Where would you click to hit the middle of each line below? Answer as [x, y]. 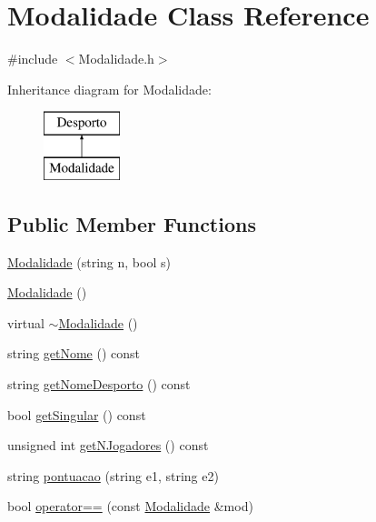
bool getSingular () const [77, 414]
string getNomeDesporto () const [99, 384]
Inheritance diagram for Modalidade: [109, 89]
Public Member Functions [132, 223]
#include [33, 59]
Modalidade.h [116, 59]
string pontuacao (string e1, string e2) [113, 475]
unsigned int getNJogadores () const [108, 445]
